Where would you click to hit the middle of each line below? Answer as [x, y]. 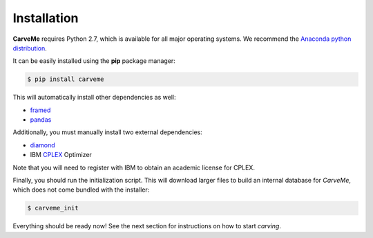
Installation [46, 18]
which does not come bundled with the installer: [81, 190]
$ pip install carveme [66, 79]
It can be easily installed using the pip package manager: [94, 61]
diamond [42, 145]
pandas [41, 120]
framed [40, 110]
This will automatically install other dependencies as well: [94, 98]
